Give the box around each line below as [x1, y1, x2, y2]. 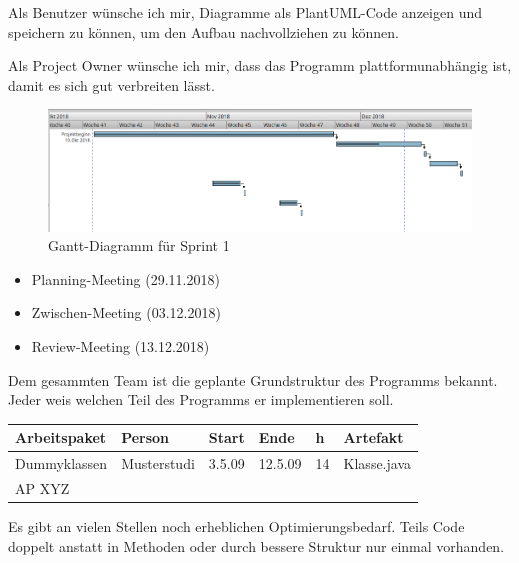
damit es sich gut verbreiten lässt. [8, 74, 215, 95]
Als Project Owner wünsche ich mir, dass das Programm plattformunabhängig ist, [8, 55, 512, 76]
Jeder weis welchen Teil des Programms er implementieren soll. [8, 389, 394, 410]
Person [121, 427, 170, 448]
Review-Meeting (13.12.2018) [31, 335, 210, 356]
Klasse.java [343, 453, 412, 474]
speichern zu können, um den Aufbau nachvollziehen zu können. [8, 21, 399, 42]
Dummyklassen [15, 453, 108, 474]
